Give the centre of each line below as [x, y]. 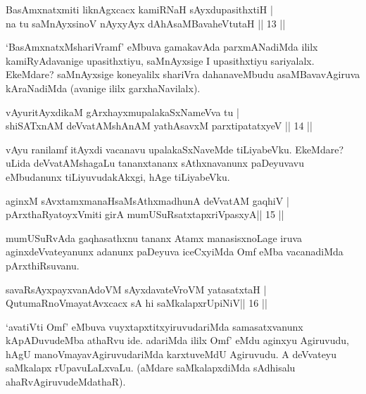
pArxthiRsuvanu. [43, 265]
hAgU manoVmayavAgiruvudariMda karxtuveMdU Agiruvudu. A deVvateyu [171, 354]
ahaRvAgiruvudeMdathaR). [66, 382]
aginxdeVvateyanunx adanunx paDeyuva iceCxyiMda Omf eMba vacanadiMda [175, 252]
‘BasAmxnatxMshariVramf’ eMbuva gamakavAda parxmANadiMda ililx [162, 47]
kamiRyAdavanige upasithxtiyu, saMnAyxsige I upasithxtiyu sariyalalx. [160, 60]
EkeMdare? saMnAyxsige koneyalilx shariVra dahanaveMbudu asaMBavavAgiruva [183, 74]
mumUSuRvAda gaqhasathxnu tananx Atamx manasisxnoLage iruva [154, 237]
